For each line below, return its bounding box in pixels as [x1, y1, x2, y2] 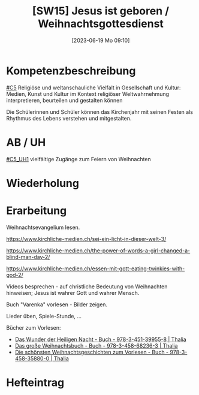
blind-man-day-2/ [6, 253, 50, 260]
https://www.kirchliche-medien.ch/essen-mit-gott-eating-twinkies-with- [6, 265, 185, 272]
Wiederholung [6, 176, 80, 190]
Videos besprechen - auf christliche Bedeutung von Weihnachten [6, 283, 168, 290]
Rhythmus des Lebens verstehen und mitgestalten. [6, 114, 132, 122]
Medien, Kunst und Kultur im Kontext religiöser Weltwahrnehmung [6, 90, 170, 97]
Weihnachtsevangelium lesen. [6, 224, 80, 231]
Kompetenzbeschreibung [6, 64, 136, 77]
